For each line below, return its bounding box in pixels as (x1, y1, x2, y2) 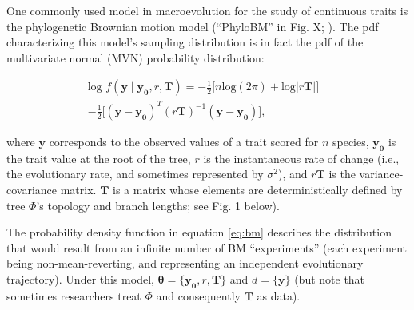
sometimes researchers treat (6, 287, 141, 304)
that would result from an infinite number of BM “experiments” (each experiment (6, 239, 408, 256)
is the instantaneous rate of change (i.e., (203, 149, 400, 166)
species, (332, 133, 369, 149)
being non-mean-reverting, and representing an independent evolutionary (6, 255, 364, 272)
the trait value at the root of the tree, (6, 149, 191, 166)
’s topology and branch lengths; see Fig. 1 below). (36, 197, 280, 213)
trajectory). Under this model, (6, 270, 154, 287)
